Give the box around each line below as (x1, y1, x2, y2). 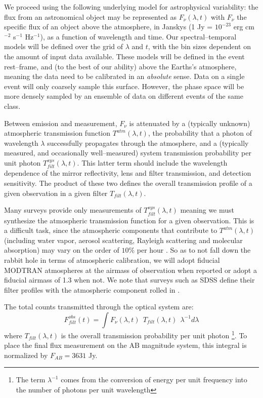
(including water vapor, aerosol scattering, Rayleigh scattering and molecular (4, 234, 243, 245)
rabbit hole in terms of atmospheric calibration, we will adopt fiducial (4, 254, 220, 265)
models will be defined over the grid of (4, 41, 123, 52)
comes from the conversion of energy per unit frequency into (61, 374, 247, 385)
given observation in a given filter (4, 187, 108, 198)
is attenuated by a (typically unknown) (129, 117, 250, 128)
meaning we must (180, 205, 235, 215)
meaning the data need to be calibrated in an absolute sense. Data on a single (4, 71, 245, 82)
